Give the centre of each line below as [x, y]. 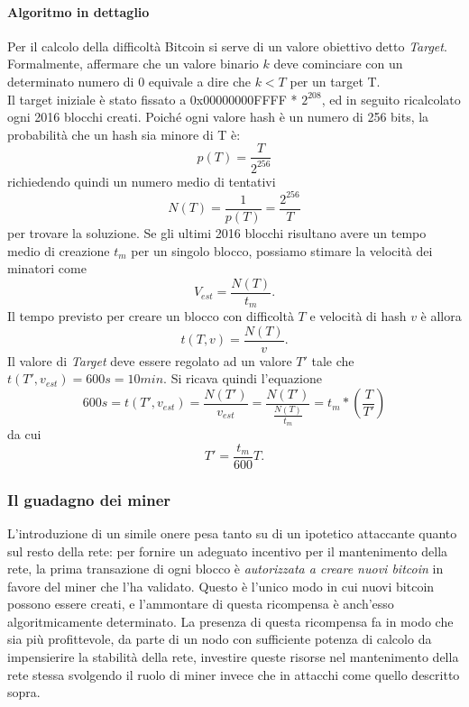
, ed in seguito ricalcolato [391, 99]
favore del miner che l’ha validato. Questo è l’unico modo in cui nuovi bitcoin [221, 586]
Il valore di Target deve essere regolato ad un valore [150, 360]
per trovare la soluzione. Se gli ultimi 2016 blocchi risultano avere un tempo [217, 232]
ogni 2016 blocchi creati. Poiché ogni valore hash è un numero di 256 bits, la [218, 117]
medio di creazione [59, 250]
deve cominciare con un [338, 64]
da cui [24, 434]
